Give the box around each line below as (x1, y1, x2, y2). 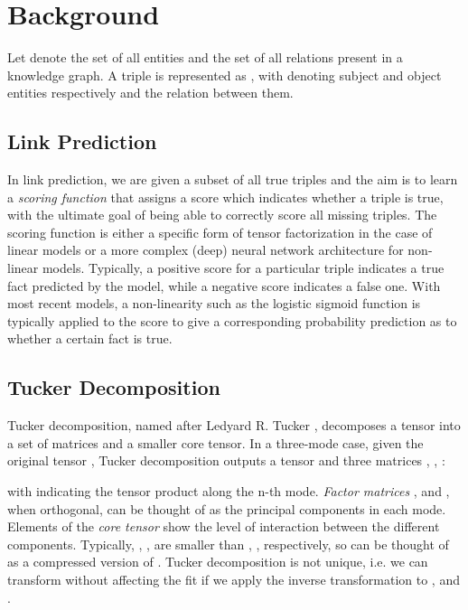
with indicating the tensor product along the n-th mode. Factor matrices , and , (7, 482, 450, 501)
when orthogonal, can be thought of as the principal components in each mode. (7, 499, 446, 518)
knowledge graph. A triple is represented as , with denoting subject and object (7, 65, 442, 84)
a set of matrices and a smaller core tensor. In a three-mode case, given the (7, 433, 424, 452)
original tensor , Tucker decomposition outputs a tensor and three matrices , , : (7, 451, 445, 470)
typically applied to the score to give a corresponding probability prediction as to (7, 311, 457, 330)
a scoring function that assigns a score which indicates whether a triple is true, (7, 187, 444, 206)
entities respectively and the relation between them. (7, 83, 294, 102)
